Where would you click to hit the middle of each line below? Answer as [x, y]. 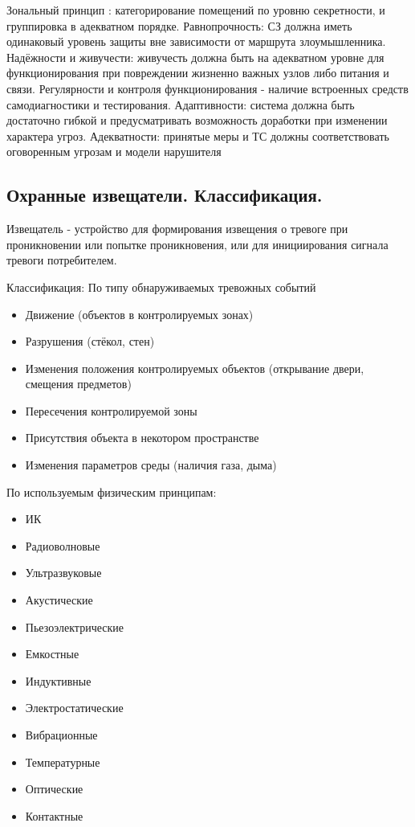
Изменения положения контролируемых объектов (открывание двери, [195, 368]
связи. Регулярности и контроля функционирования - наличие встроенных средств [207, 88]
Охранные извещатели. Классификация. [165, 195]
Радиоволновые [63, 545]
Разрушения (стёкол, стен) [90, 341]
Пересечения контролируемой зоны [111, 410]
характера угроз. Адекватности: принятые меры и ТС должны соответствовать [198, 135]
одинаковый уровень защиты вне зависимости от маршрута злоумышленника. [196, 41]
